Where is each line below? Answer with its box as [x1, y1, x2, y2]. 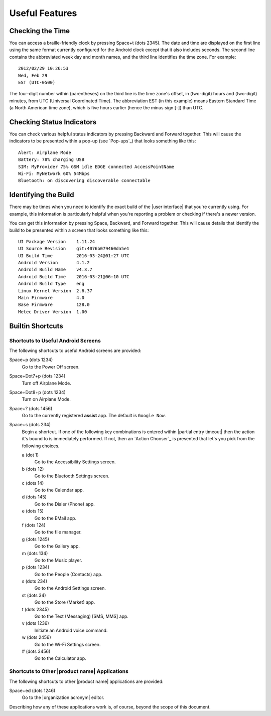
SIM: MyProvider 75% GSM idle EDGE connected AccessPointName [18, 163, 175, 169]
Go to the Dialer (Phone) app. [34, 501, 95, 507]
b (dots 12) [22, 466, 44, 472]
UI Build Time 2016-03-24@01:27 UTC [18, 253, 130, 258]
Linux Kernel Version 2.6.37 [18, 288, 93, 293]
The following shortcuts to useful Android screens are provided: [9, 347, 142, 353]
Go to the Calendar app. [34, 487, 84, 493]
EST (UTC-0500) [18, 80, 56, 85]
